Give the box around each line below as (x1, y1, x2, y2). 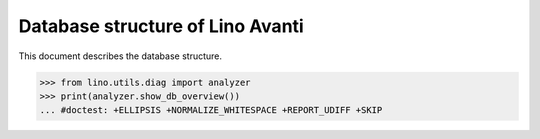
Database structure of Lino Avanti (18, 15, 304, 37)
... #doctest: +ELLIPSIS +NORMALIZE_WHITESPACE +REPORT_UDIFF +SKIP (39, 105, 383, 116)
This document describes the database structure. (18, 50, 223, 62)
